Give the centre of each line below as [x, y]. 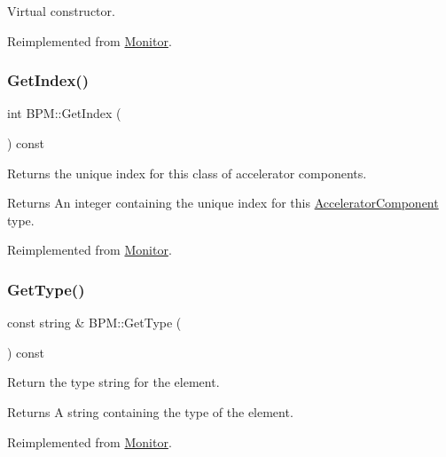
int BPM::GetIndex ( [64, 113]
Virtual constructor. [61, 11]
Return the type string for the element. [113, 382]
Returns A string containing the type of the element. [150, 411]
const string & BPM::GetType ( [94, 323]
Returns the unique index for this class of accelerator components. [187, 173]
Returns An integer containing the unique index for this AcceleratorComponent [223, 203]
